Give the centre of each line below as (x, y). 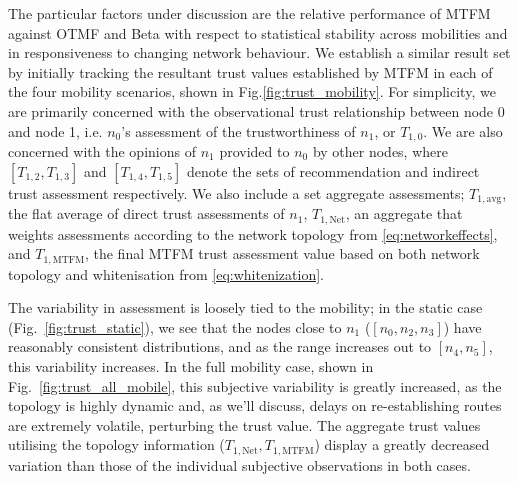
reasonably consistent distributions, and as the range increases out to (220, 346)
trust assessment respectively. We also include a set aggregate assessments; (236, 192)
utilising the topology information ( (116, 444)
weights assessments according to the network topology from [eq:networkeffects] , (253, 233)
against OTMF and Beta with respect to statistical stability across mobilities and (258, 32)
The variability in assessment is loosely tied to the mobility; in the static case (245, 307)
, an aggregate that (404, 213)
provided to (254, 151)
